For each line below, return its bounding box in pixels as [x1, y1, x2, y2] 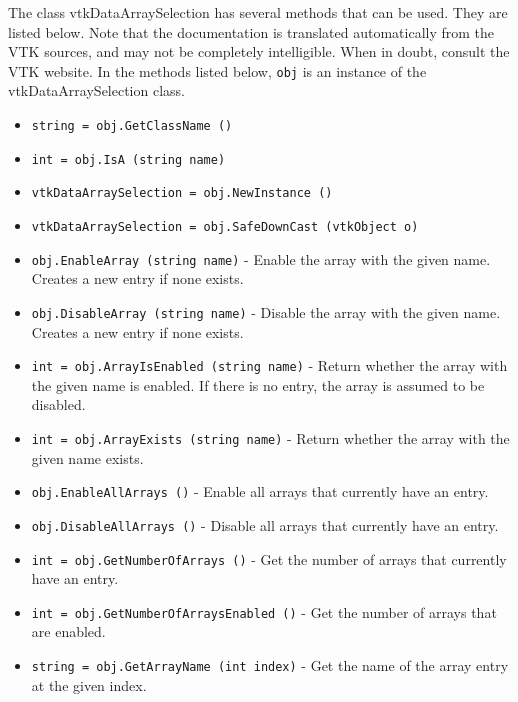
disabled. [31, 394, 86, 415]
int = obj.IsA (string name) [31, 152, 226, 167]
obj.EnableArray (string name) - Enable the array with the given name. [31, 248, 491, 269]
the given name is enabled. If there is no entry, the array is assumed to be [31, 374, 485, 395]
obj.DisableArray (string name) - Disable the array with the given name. [31, 301, 501, 322]
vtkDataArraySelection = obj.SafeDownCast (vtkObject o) [31, 220, 419, 234]
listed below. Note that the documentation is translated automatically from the [8, 21, 495, 42]
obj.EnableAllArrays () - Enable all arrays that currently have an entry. [31, 481, 489, 502]
